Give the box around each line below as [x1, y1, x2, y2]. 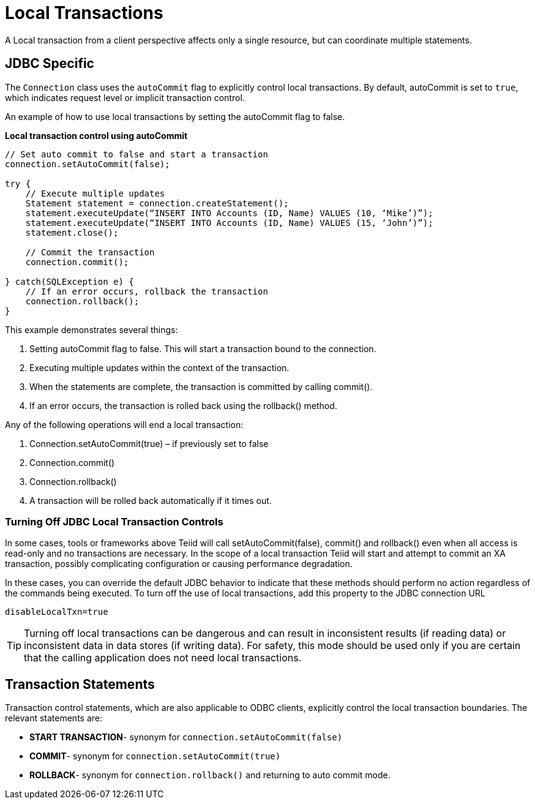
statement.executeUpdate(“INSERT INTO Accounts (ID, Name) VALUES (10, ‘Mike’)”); [25, 208, 433, 218]
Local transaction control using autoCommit [5, 130, 188, 141]
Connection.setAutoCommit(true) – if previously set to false [29, 438, 269, 449]
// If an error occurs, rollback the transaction [25, 286, 268, 296]
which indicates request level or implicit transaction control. [5, 92, 245, 103]
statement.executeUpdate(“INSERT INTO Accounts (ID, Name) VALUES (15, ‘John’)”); [25, 217, 433, 228]
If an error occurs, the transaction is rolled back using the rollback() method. [29, 400, 337, 411]
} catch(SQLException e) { [5, 276, 134, 287]
